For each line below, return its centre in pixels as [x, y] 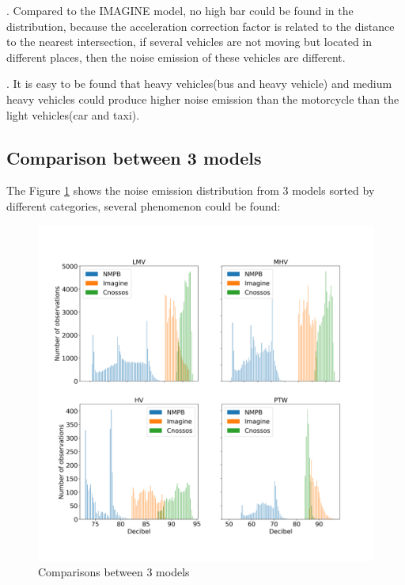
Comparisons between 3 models [114, 572]
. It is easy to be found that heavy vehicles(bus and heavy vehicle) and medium [199, 84]
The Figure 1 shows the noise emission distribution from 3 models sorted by [191, 190]
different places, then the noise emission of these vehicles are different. [176, 57]
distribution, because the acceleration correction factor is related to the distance [201, 26]
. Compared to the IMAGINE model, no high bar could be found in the [180, 10]
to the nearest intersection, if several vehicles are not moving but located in [189, 42]
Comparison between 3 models [134, 157]
